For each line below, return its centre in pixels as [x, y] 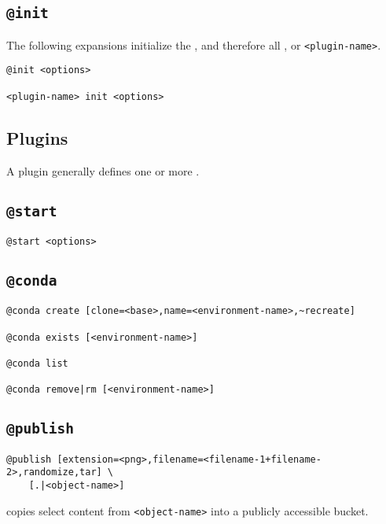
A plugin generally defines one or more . [103, 170]
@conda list [37, 364]
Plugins [37, 137]
